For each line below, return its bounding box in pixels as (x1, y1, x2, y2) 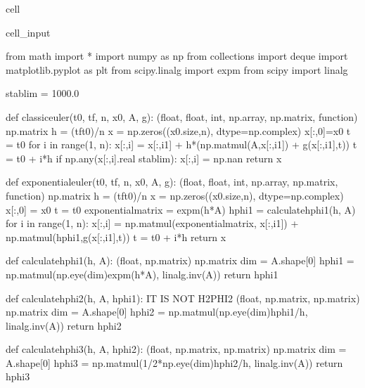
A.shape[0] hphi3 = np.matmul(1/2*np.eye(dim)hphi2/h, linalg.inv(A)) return (6, 355, 343, 370)
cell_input (6, 25, 51, 39)
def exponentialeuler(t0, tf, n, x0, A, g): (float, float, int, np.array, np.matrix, (6, 174, 338, 189)
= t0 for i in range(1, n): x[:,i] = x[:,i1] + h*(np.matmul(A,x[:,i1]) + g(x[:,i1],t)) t (6, 137, 357, 152)
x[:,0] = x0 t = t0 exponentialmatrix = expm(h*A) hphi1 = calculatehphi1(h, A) (6, 202, 356, 216)
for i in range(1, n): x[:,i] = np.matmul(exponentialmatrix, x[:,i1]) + (6, 216, 299, 231)
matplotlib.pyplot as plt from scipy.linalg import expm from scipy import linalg (6, 62, 348, 77)
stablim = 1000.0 (6, 86, 79, 101)
